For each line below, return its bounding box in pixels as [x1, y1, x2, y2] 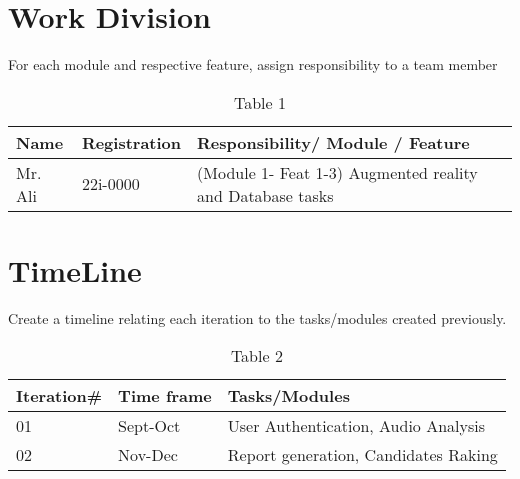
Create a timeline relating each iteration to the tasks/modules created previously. [8, 307, 507, 328]
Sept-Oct [118, 414, 181, 438]
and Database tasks [197, 183, 334, 207]
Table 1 [233, 90, 286, 114]
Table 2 [230, 344, 283, 368]
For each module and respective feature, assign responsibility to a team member [8, 54, 498, 75]
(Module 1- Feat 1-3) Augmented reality [197, 160, 478, 184]
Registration [81, 130, 182, 154]
